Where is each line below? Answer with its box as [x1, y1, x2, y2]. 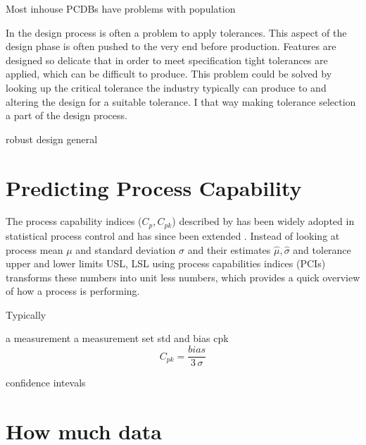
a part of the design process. [6, 108, 127, 123]
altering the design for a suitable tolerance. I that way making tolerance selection [6, 94, 356, 109]
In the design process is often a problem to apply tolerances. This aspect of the [6, 25, 347, 39]
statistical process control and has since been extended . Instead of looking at [6, 228, 340, 243]
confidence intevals [6, 375, 86, 390]
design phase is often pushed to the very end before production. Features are [6, 39, 336, 54]
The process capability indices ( [6, 214, 142, 228]
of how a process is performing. [6, 284, 140, 298]
